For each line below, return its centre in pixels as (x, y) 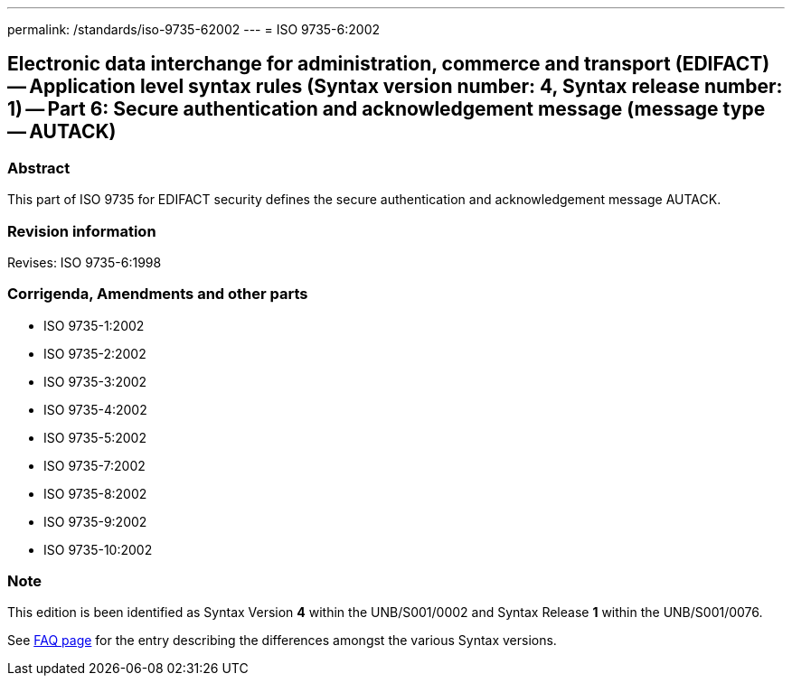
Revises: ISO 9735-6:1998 (85, 262)
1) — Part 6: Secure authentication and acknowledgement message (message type (387, 109)
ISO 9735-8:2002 (95, 493)
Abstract (39, 168)
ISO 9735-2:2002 (95, 353)
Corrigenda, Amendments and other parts (158, 294)
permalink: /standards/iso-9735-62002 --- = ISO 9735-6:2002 (194, 29)
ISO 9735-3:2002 (95, 381)
